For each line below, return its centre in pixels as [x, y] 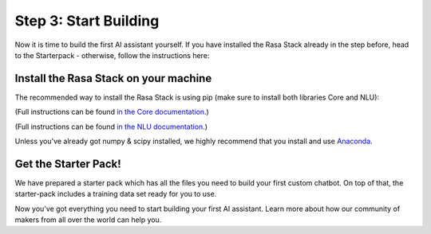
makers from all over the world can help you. [88, 220]
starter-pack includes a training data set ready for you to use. [116, 194]
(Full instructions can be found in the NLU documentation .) [111, 127]
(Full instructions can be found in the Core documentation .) [112, 112]
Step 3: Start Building [87, 21]
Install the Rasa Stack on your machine [113, 78]
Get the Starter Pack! [68, 164]
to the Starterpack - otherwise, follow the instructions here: [112, 55]
